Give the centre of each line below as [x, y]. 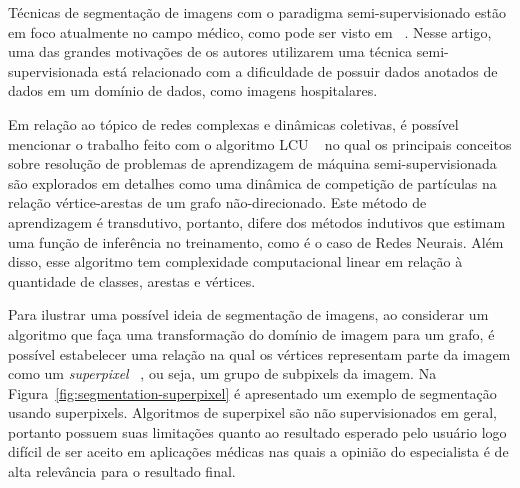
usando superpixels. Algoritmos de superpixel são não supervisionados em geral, [252, 412]
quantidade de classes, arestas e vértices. [132, 280]
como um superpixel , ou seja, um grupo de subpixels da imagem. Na [222, 373]
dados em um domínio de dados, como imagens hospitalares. [193, 90]
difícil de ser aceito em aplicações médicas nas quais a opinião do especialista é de [258, 451]
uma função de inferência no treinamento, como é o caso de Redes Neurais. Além [256, 241]
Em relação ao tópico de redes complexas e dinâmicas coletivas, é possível [233, 123]
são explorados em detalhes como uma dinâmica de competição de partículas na [252, 182]
